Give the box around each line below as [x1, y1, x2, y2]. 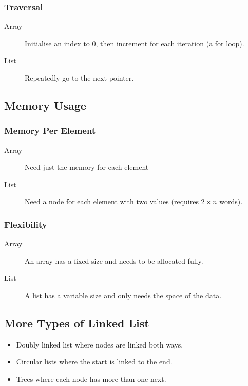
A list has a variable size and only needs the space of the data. [25, 289, 222, 300]
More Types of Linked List [4, 315, 149, 331]
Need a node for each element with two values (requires [25, 196, 199, 207]
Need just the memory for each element [25, 162, 149, 172]
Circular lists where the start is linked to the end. [16, 356, 173, 367]
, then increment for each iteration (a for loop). [96, 37, 244, 48]
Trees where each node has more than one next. [16, 373, 166, 384]
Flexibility [4, 218, 47, 230]
